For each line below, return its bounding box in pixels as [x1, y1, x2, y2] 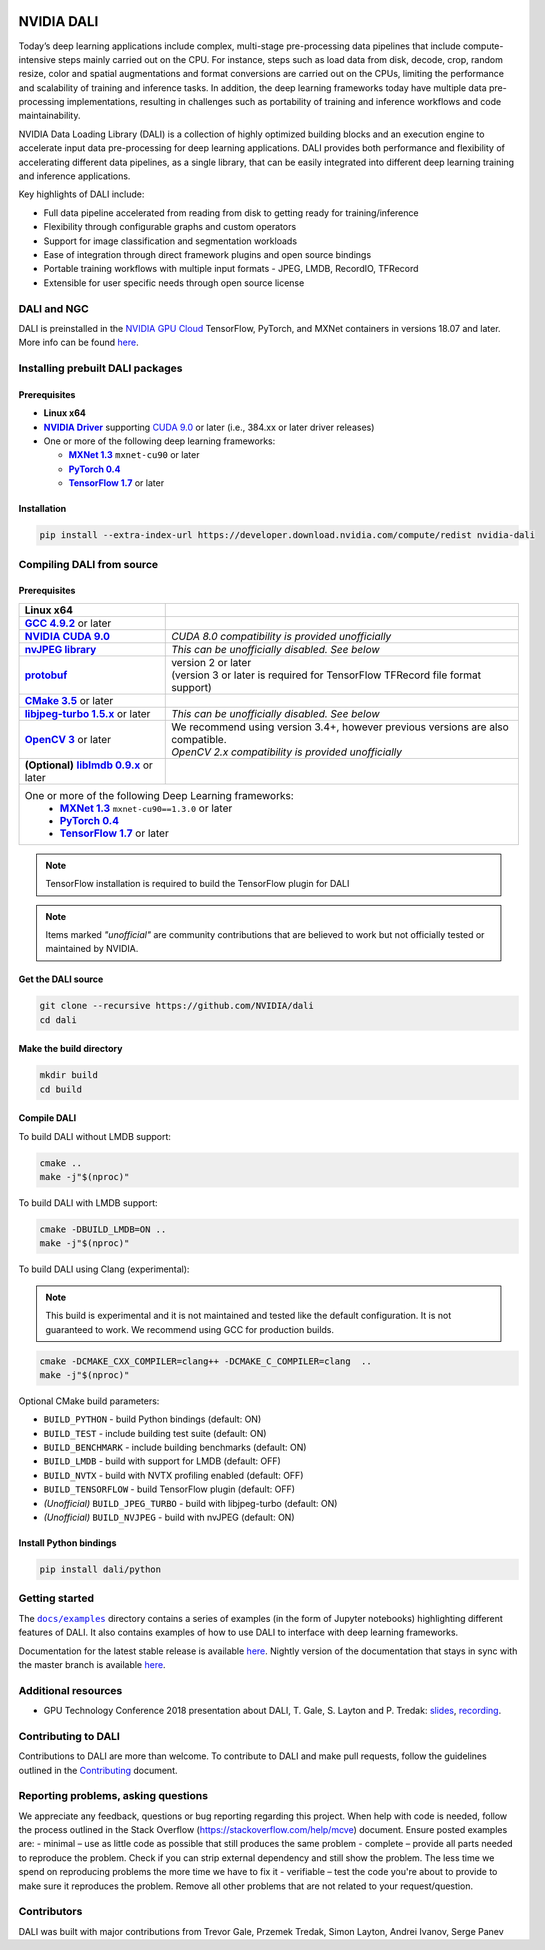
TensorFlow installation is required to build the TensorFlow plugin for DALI [45, 878, 350, 890]
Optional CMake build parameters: [18, 1395, 160, 1407]
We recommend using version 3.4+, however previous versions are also [171, 720, 509, 734]
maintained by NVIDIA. [45, 943, 139, 955]
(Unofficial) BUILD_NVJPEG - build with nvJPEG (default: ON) [43, 1511, 295, 1523]
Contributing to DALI [18, 1729, 120, 1743]
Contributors [18, 1905, 83, 1919]
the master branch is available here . [18, 1658, 166, 1670]
